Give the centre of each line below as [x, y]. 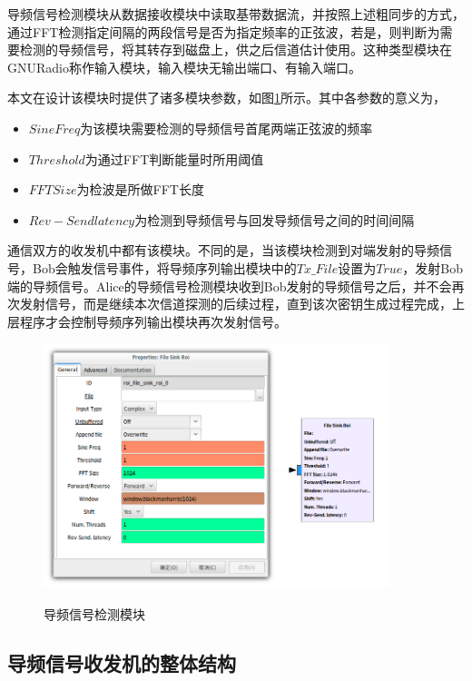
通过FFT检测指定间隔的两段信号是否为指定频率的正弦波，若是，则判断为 [224, 31]
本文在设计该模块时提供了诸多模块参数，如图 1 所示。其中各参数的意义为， [226, 98]
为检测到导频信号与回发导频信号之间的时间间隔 [275, 219]
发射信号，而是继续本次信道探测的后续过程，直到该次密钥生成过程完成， [236, 304]
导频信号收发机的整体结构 [122, 662]
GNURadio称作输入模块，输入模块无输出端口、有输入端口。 [184, 67]
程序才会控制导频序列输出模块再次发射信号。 [153, 321]
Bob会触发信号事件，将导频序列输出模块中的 [164, 267]
